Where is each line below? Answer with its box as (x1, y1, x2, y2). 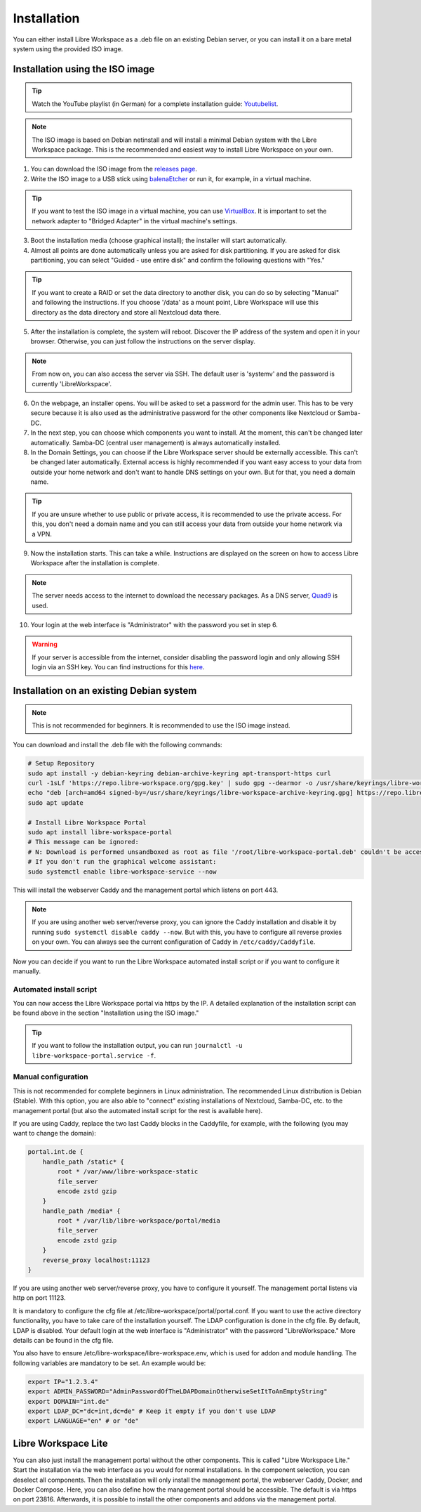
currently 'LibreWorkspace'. (32, 379, 112, 388)
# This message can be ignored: (27, 838, 140, 846)
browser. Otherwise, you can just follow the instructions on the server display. (30, 337, 256, 346)
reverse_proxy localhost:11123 (42, 1256, 150, 1264)
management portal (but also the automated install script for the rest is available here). (13, 1106, 263, 1115)
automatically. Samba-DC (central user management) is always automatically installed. (30, 438, 281, 447)
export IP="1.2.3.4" (27, 1377, 98, 1386)
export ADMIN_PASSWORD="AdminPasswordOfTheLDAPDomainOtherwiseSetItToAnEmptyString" (27, 1388, 328, 1395)
